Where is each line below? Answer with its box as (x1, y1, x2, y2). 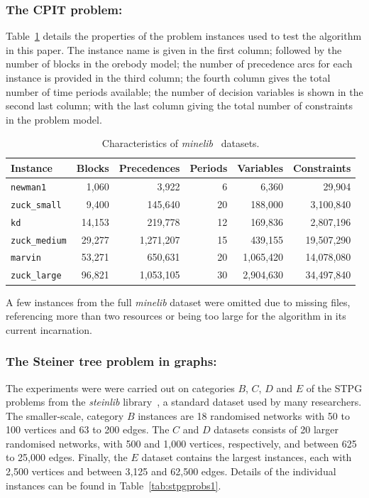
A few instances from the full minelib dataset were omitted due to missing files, (6, 294, 351, 309)
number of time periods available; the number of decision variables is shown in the (6, 84, 363, 99)
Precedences (119, 160, 180, 175)
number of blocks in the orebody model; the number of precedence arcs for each (6, 56, 353, 71)
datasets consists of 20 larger (214, 422, 339, 437)
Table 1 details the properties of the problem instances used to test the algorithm (6, 28, 362, 43)
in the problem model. (6, 112, 102, 126)
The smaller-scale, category (6, 408, 124, 423)
